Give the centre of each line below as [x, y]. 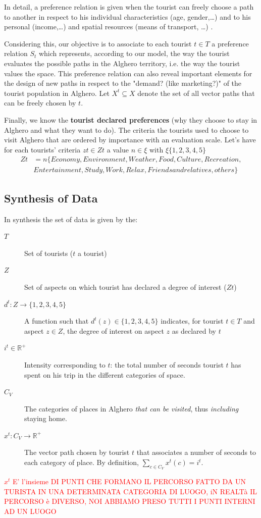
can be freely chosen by [40, 103]
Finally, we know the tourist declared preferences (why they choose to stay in [131, 119]
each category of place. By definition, [82, 462]
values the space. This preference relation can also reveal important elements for [128, 73]
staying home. [46, 418]
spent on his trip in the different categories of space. [105, 374]
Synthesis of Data [51, 198]
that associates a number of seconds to [196, 452]
